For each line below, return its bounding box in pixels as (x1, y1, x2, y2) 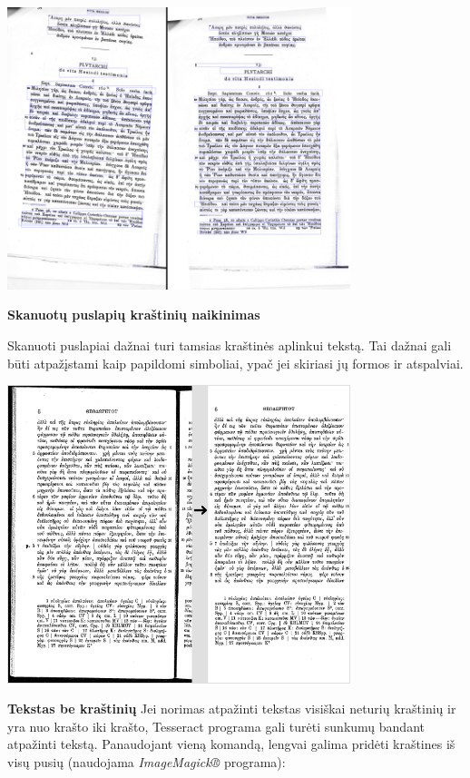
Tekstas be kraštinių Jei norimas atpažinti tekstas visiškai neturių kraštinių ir (7, 699, 456, 718)
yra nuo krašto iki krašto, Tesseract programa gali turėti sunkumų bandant (7, 716, 425, 735)
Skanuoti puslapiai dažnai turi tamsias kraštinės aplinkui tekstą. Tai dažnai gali (7, 336, 452, 355)
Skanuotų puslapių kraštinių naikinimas (7, 305, 260, 324)
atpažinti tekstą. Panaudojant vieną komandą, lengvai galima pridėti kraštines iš (7, 734, 455, 753)
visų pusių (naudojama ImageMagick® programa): (7, 753, 286, 772)
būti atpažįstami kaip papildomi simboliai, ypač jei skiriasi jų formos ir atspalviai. (7, 353, 464, 372)
